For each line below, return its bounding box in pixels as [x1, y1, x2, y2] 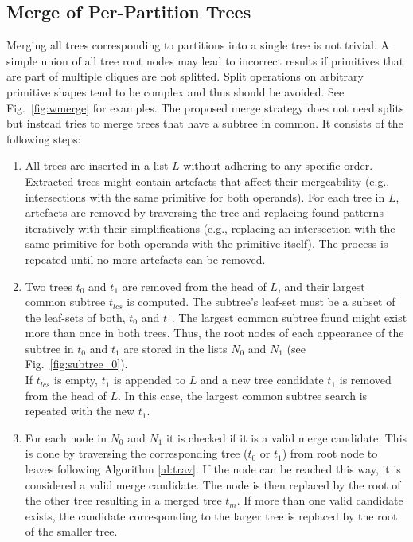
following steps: [6, 130, 81, 147]
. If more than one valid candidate [236, 492, 403, 509]
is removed [339, 371, 392, 388]
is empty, [54, 371, 98, 388]
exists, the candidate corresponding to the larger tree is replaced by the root [25, 507, 398, 524]
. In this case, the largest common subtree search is [117, 387, 368, 403]
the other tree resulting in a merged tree [25, 492, 222, 509]
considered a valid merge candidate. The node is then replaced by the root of [25, 476, 401, 493]
